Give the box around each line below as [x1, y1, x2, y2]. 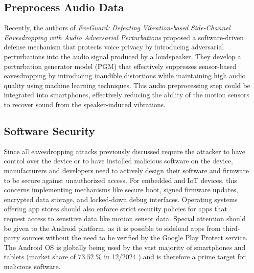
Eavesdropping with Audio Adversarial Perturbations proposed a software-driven [4, 32, 244, 42]
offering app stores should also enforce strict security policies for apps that [4, 204, 227, 214]
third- [223, 223, 240, 233]
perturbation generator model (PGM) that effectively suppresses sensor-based [4, 61, 237, 71]
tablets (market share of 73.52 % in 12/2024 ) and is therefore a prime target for [4, 251, 246, 262]
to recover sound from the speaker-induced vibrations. [4, 99, 166, 109]
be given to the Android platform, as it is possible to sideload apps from [4, 223, 221, 233]
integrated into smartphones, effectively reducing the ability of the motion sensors [4, 90, 250, 100]
